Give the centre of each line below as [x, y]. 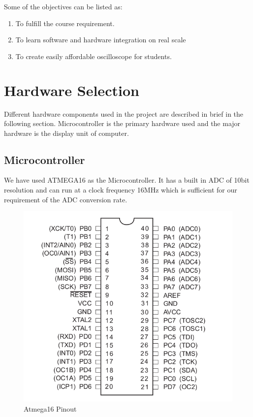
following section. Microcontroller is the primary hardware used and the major [122, 123]
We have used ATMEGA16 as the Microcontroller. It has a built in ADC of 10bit [127, 180]
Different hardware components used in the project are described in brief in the [124, 113]
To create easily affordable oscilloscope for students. [94, 56]
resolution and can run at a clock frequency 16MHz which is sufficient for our [121, 190]
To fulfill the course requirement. [65, 23]
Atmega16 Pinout [50, 408]
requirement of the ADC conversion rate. [66, 199]
